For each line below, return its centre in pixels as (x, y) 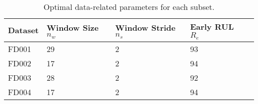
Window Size (73, 27)
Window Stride (145, 27)
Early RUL (212, 26)
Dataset (24, 30)
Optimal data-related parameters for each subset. (129, 7)
